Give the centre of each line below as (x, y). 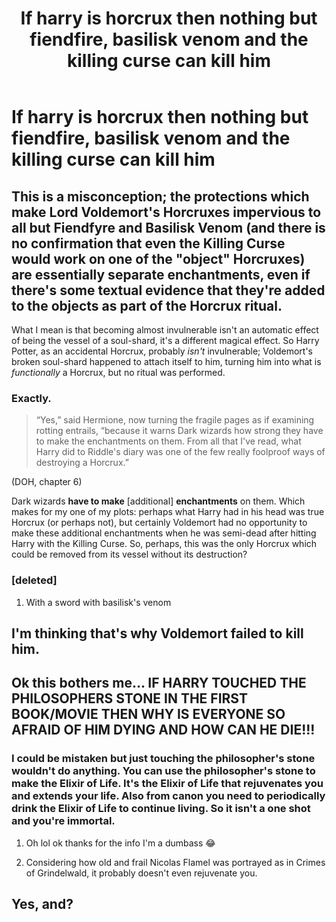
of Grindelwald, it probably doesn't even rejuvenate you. (141, 873)
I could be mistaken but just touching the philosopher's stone (163, 759)
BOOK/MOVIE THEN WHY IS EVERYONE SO (148, 714)
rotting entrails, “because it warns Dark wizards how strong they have (179, 431)
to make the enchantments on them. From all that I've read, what (168, 441)
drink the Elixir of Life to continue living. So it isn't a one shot (161, 809)
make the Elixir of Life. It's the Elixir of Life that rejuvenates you (167, 784)
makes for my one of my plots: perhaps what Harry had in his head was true (168, 512)
